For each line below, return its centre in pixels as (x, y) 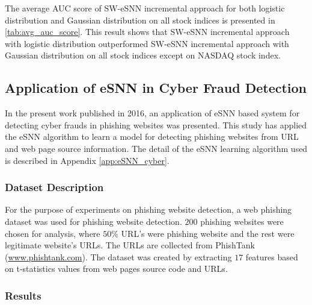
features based (272, 256)
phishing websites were (242, 221)
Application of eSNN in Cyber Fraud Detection (156, 88)
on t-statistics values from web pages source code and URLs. (116, 269)
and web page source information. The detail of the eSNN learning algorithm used (156, 148)
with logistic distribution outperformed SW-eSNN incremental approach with (147, 43)
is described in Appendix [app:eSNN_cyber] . (87, 160)
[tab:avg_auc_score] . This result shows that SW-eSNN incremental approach (147, 32)
